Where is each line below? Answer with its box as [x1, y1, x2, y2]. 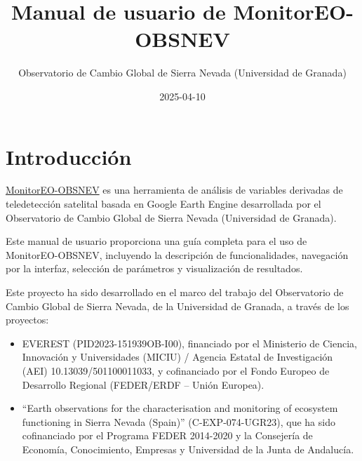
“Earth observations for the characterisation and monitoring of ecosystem [22, 401, 338, 415]
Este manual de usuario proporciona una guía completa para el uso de [6, 234, 307, 248]
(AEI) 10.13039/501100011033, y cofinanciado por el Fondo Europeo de [22, 363, 330, 378]
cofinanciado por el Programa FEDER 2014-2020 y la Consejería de [22, 428, 313, 443]
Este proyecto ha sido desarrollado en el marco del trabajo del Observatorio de [6, 285, 344, 299]
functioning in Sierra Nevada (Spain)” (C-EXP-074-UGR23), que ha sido [22, 414, 335, 429]
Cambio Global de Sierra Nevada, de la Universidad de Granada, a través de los [6, 298, 349, 313]
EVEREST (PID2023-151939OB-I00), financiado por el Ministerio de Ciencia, [22, 335, 357, 350]
